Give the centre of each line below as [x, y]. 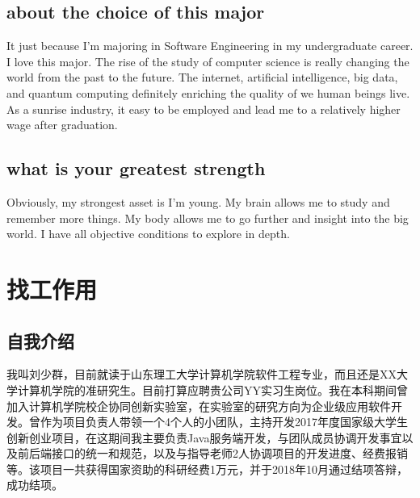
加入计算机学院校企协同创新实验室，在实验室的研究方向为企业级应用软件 [199, 406]
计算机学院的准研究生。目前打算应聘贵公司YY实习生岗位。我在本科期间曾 [212, 389]
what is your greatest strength [136, 168]
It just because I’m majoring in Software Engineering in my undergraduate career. [210, 46]
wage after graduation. [62, 125]
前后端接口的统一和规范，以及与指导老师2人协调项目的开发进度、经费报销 [212, 453]
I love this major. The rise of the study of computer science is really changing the [208, 61]
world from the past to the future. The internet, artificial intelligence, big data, [202, 77]
